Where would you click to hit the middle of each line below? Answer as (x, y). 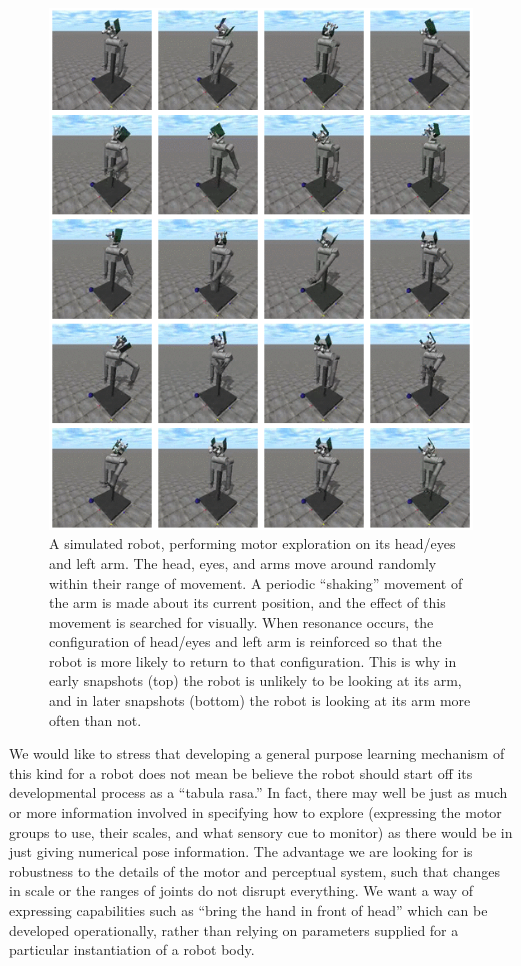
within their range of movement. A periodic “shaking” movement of (256, 582)
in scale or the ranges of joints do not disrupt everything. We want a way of (241, 890)
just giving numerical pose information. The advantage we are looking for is (241, 851)
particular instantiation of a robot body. (132, 949)
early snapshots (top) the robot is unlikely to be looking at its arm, (255, 680)
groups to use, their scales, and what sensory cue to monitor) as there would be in (261, 831)
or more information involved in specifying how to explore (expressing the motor (255, 812)
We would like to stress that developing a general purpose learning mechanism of (257, 753)
